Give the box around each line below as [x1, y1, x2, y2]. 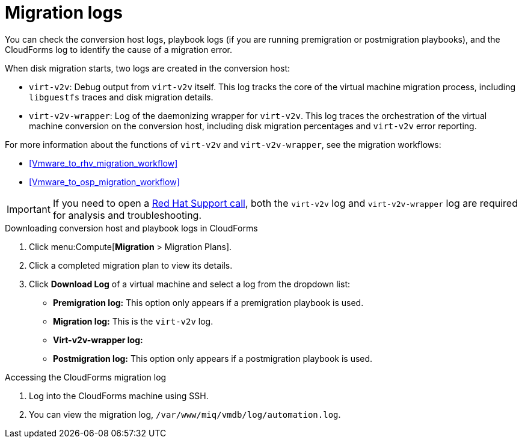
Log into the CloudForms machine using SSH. [29, 390, 209, 401]
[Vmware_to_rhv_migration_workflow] [29, 157, 178, 168]
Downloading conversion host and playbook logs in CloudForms [5, 222, 258, 233]
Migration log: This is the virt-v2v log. [53, 316, 213, 326]
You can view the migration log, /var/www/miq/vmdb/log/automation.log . [29, 409, 341, 420]
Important [7, 203, 51, 215]
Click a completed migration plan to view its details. [29, 260, 233, 270]
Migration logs [5, 2, 123, 23]
